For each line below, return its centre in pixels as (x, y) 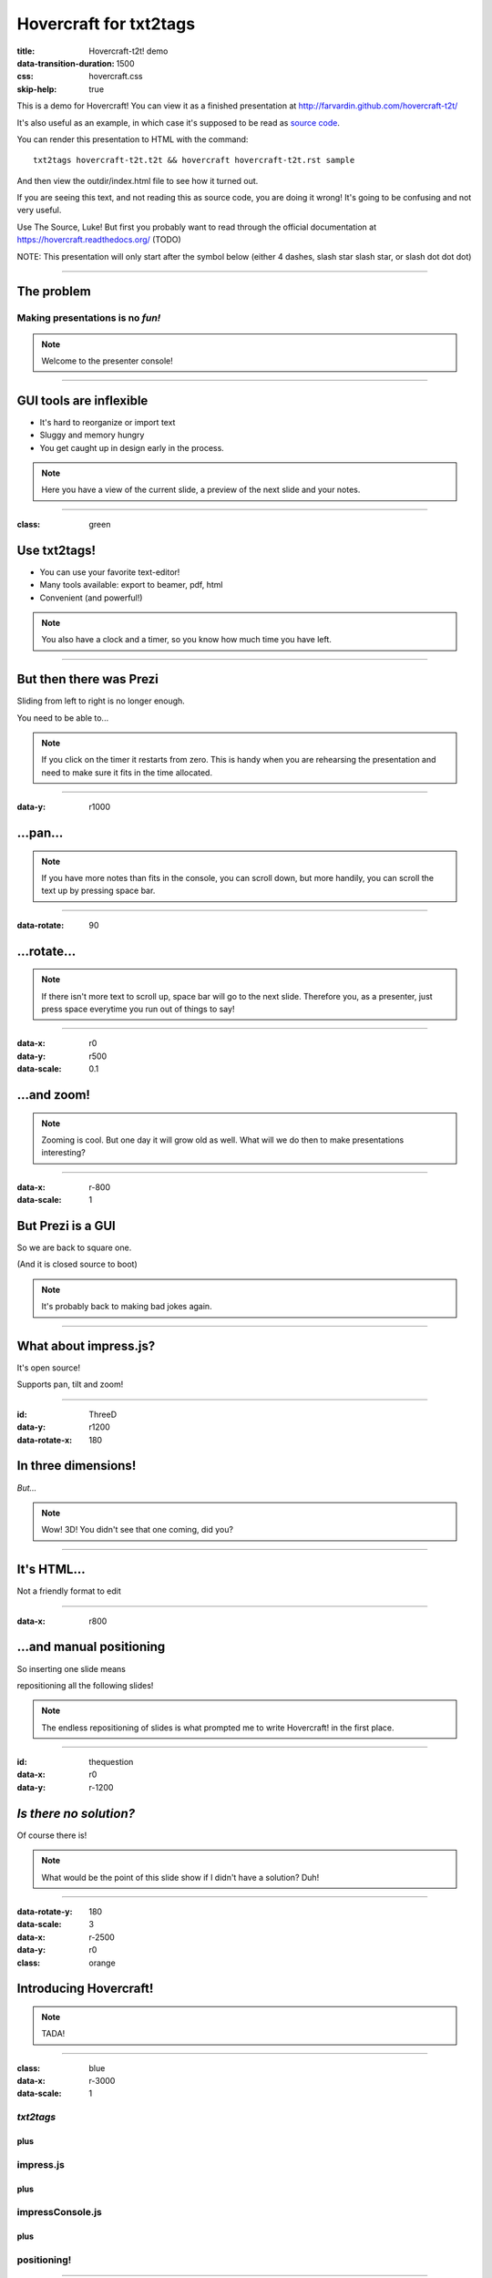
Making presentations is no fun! (89, 318)
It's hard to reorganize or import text (108, 422)
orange (102, 1963)
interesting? (63, 1153)
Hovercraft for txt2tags (106, 24)
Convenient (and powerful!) (91, 598)
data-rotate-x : (45, 1440)
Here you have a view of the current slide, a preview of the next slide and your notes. (201, 490)
